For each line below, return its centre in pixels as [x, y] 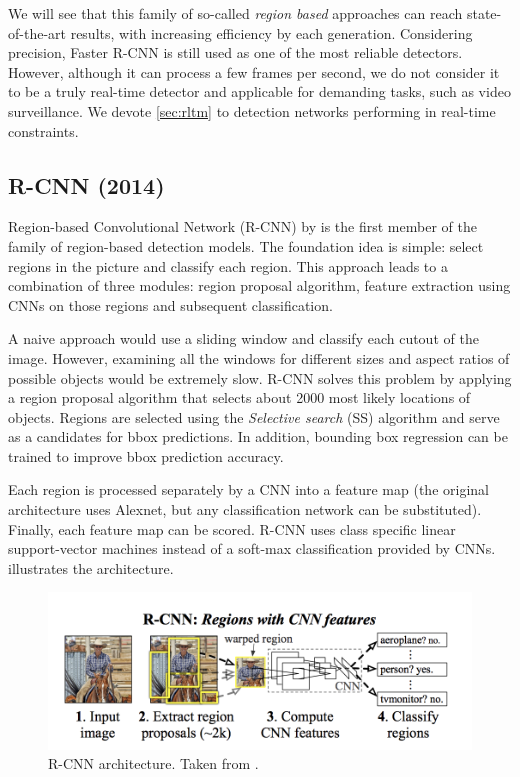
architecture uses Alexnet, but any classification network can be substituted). [245, 509]
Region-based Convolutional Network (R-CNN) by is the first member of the [242, 226]
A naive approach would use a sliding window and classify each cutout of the [243, 338]
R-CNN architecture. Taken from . [153, 763]
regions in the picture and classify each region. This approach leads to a [228, 265]
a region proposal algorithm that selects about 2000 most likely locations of [239, 397]
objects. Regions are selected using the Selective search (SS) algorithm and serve [254, 416]
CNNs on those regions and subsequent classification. [170, 304]
